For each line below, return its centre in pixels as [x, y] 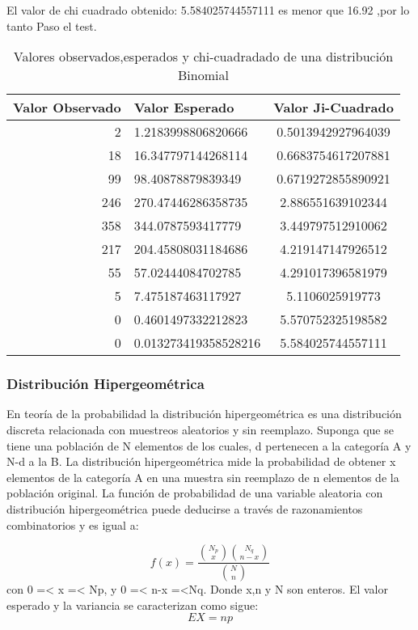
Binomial [203, 75]
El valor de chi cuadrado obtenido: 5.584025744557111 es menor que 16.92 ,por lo [208, 10]
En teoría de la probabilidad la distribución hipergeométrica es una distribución [204, 414]
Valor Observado [67, 108]
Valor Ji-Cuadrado [334, 108]
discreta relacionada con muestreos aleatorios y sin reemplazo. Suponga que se [200, 429]
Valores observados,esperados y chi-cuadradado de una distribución [203, 57]
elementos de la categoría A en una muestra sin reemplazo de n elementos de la [203, 477]
